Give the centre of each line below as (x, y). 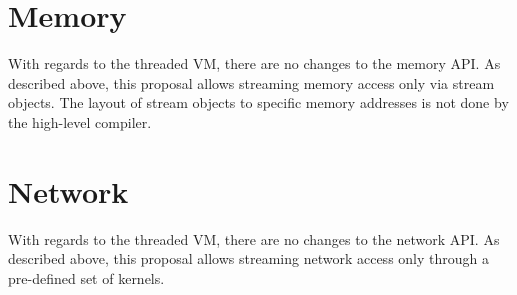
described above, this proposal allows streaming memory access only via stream (251, 82)
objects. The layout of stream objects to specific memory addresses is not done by (258, 102)
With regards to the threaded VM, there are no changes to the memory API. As (254, 63)
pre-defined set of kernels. (86, 277)
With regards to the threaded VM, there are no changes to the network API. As (254, 238)
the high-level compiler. (80, 121)
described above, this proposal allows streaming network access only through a (248, 258)
